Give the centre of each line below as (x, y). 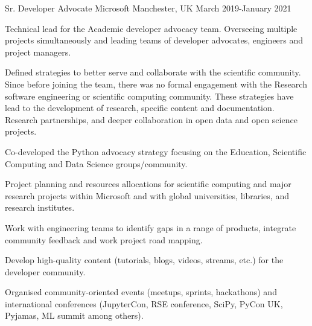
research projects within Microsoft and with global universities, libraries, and (147, 195)
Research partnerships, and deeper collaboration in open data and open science (151, 119)
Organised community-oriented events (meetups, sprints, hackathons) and (141, 292)
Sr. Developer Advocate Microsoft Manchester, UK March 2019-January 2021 (148, 8)
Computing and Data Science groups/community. (96, 163)
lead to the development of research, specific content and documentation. (140, 108)
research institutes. (40, 207)
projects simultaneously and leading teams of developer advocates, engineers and (154, 40)
